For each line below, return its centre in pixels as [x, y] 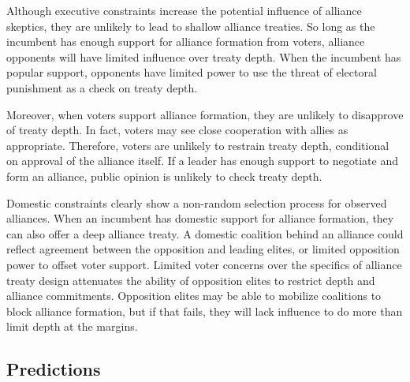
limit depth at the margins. [72, 326]
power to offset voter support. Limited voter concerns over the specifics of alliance [204, 264]
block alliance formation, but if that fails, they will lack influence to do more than [205, 311]
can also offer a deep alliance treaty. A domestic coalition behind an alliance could [205, 233]
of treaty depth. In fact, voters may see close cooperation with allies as [177, 130]
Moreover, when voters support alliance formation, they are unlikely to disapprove [205, 114]
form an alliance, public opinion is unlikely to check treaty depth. [164, 176]
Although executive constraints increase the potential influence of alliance [184, 10]
